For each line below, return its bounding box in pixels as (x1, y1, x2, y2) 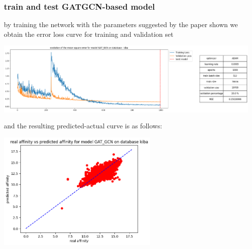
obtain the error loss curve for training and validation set (4, 29, 173, 39)
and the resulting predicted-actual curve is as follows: (4, 121, 162, 131)
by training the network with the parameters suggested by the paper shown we (4, 19, 238, 30)
